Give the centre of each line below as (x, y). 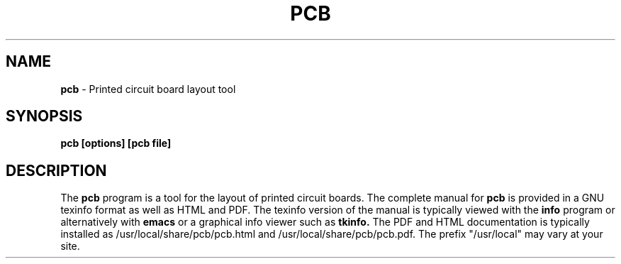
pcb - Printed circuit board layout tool (148, 89)
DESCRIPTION (56, 170)
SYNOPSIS (44, 116)
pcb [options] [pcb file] (116, 143)
